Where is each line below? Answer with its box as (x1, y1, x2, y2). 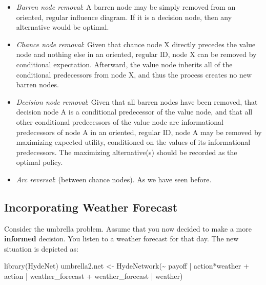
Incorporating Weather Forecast (4, 199, 178, 215)
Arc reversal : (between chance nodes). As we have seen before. (16, 174, 212, 184)
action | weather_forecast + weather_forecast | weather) (4, 271, 183, 281)
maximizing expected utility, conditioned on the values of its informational (16, 137, 251, 147)
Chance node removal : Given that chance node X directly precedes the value (16, 39, 256, 49)
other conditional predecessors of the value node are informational (16, 116, 223, 127)
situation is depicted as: (4, 243, 78, 254)
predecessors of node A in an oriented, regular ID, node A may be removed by (16, 126, 262, 137)
